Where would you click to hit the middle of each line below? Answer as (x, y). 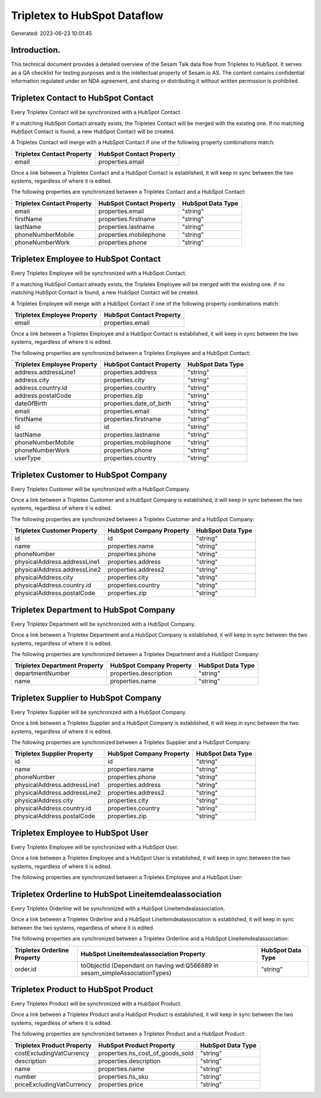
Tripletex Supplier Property (54, 754)
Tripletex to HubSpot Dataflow (87, 15)
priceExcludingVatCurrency (53, 1084)
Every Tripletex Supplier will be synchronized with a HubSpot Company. (99, 712)
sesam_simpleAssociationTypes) (126, 972)
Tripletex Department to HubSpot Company (93, 610)
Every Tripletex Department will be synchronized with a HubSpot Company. (103, 624)
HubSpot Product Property (137, 1045)
